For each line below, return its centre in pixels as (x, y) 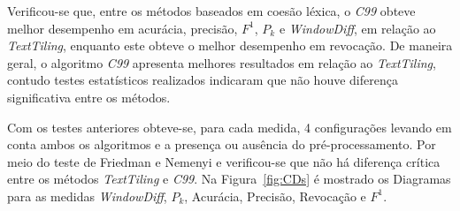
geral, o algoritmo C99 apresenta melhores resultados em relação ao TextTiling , (222, 62)
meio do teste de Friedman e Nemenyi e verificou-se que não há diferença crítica (224, 161)
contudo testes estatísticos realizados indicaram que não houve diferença (203, 80)
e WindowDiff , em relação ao (357, 28)
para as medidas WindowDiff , (87, 196)
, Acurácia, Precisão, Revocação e (275, 196)
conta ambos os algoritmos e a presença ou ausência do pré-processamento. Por (222, 144)
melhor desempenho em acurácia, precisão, (123, 28)
